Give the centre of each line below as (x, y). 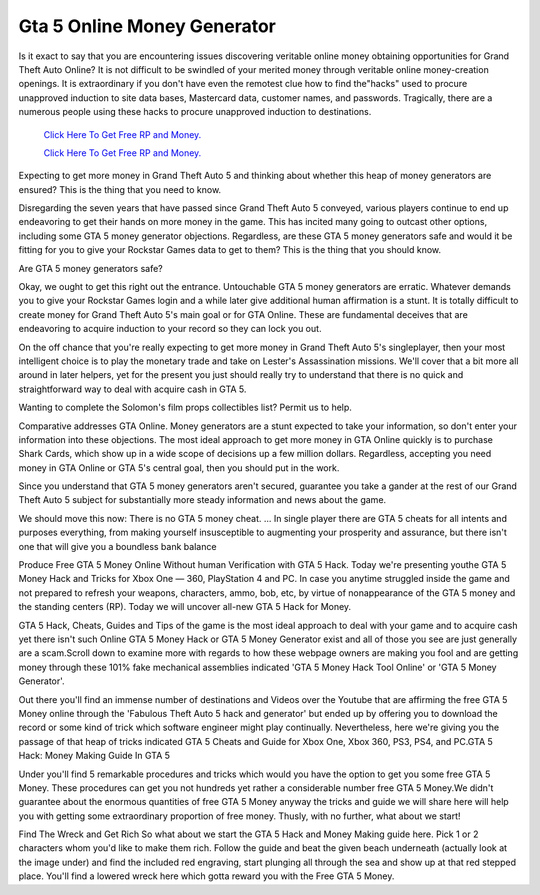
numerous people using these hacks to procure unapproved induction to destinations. (195, 112)
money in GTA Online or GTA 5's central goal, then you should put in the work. (179, 467)
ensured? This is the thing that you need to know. (120, 189)
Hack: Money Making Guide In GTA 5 (94, 756)
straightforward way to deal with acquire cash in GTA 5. (132, 389)
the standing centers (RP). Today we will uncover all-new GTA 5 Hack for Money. (185, 607)
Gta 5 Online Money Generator (147, 26)
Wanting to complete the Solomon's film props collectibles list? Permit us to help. (185, 407)
